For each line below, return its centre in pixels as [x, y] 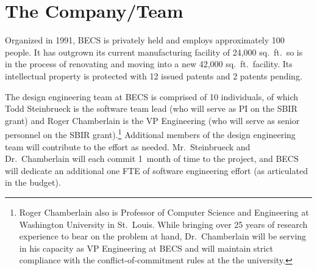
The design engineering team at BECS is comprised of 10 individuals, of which [152, 96]
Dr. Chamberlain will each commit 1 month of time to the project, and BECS [152, 159]
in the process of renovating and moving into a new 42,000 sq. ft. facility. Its [149, 64]
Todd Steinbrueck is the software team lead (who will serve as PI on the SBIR [151, 108]
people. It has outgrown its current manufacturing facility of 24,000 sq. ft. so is [154, 52]
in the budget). [33, 182]
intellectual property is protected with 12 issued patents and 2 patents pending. [154, 75]
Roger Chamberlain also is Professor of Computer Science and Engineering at [164, 212]
